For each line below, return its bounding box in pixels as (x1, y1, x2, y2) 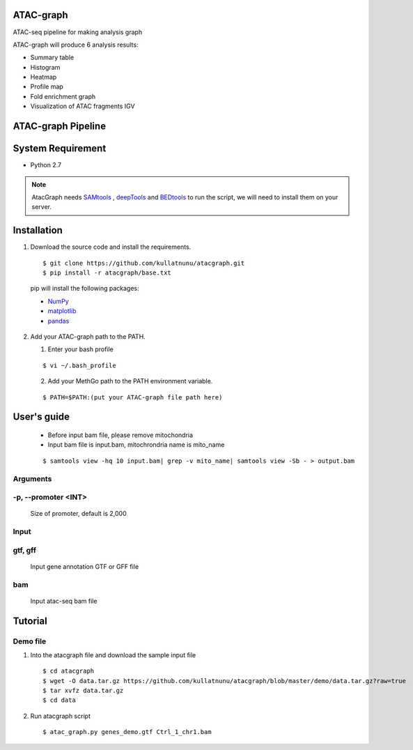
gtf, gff (13, 545, 36, 555)
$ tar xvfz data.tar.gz (42, 687, 124, 695)
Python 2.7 (30, 161, 62, 169)
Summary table (30, 53, 75, 62)
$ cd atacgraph (42, 667, 95, 675)
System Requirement (13, 143, 107, 155)
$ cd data (42, 696, 76, 704)
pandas (47, 316, 70, 325)
